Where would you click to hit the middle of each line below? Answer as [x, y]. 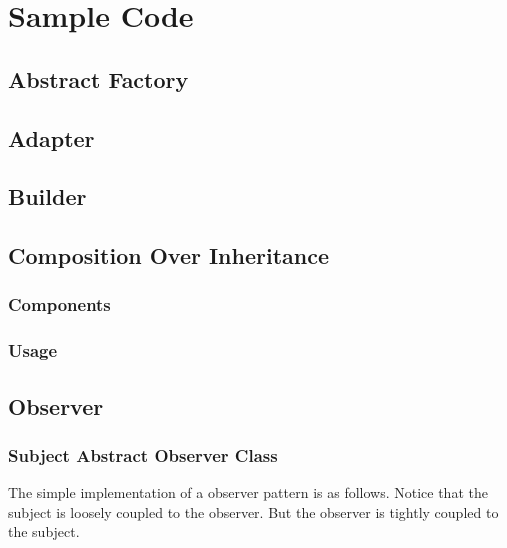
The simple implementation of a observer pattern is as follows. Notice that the [248, 492]
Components [59, 304]
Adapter [51, 137]
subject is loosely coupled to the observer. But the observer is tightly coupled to [253, 511]
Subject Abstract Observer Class [143, 454]
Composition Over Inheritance [169, 255]
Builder [47, 196]
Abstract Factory [98, 78]
